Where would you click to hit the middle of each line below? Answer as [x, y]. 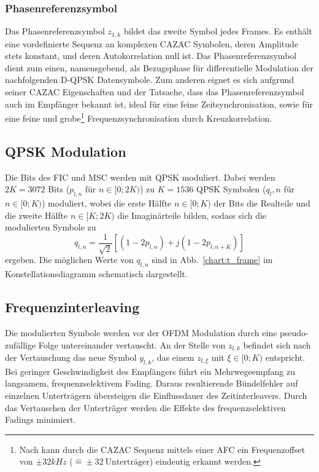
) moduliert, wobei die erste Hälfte [106, 203]
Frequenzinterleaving [72, 307]
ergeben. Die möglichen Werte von [69, 260]
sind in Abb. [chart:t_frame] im [212, 260]
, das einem [173, 357]
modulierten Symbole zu [51, 227]
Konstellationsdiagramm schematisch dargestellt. [96, 274]
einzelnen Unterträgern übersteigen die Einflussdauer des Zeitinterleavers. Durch [156, 395]
